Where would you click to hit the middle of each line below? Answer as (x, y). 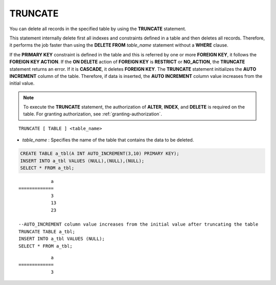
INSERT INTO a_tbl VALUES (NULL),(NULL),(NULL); (82, 161)
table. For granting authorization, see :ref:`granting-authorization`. (93, 114)
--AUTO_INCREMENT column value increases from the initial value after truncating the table (139, 225)
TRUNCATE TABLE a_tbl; (47, 231)
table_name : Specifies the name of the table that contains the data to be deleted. (108, 140)
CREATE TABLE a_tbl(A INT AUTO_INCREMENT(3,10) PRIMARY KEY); (100, 154)
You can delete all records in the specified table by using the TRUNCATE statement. (98, 29)
